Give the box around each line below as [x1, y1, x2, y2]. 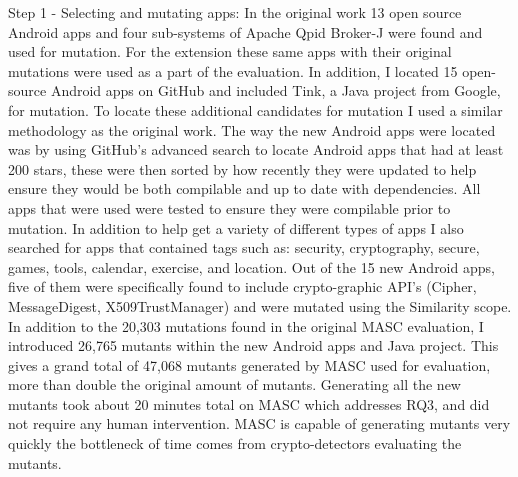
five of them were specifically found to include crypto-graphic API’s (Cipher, [8, 276, 477, 297]
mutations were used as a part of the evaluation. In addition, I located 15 [8, 60, 458, 81]
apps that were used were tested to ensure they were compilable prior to [8, 197, 451, 218]
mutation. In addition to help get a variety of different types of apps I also [8, 217, 464, 238]
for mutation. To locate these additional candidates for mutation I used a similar [8, 99, 503, 120]
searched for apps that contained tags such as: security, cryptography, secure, [8, 237, 480, 258]
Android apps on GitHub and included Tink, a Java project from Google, [50, 80, 501, 101]
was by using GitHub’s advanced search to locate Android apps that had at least [8, 139, 504, 160]
